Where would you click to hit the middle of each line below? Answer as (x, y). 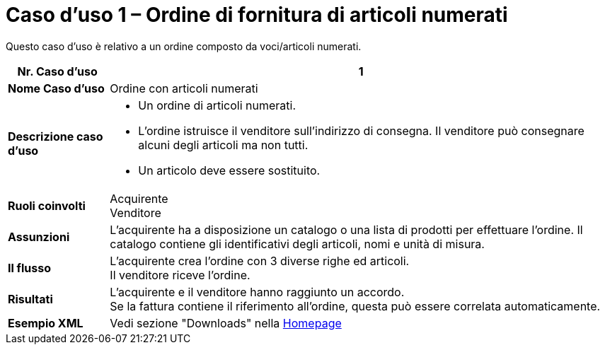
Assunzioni (39, 237)
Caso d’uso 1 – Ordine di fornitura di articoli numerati (257, 15)
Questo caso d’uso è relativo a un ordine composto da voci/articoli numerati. (184, 46)
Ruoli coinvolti (47, 205)
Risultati (30, 299)
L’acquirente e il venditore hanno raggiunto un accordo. (257, 292)
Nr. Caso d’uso (57, 71)
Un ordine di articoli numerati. (217, 105)
